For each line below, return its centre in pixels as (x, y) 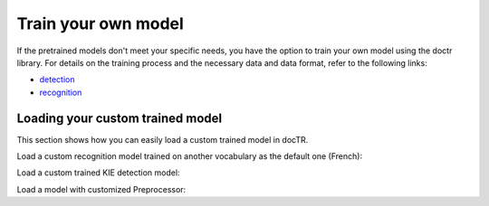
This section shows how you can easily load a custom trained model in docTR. (163, 139)
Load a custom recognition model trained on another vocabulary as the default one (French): (189, 156)
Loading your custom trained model (119, 118)
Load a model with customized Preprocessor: (101, 189)
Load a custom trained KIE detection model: (98, 173)
